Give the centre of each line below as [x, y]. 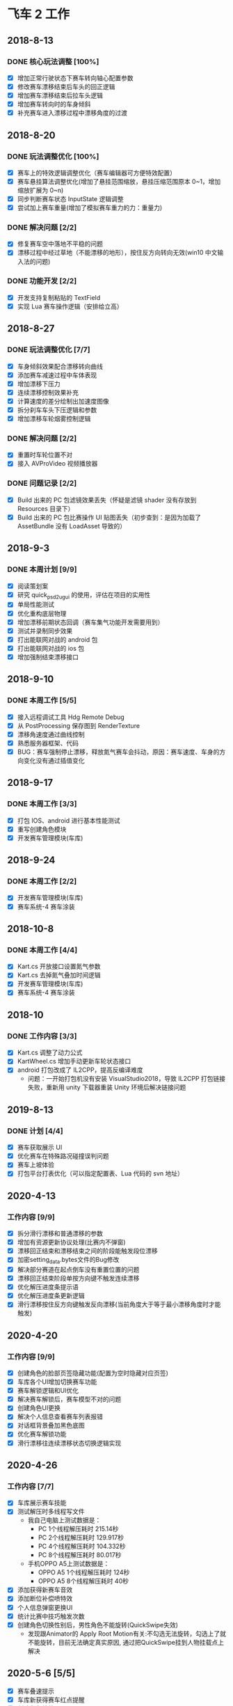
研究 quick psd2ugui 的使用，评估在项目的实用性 [84, 595]
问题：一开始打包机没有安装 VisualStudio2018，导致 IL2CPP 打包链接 [127, 1079]
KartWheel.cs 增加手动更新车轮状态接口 [74, 1061]
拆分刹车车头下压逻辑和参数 [57, 410]
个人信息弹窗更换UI [45, 1607]
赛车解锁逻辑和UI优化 [48, 1391]
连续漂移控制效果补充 [48, 392]
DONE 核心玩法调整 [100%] [53, 61]
